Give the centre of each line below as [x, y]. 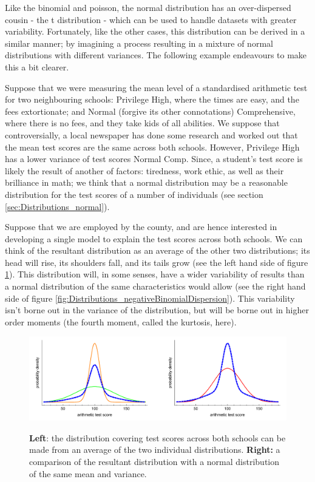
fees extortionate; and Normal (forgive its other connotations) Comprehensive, [150, 111]
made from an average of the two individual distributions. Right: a [155, 450]
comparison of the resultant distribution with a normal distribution [154, 462]
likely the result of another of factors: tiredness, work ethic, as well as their [144, 170]
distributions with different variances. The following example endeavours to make [156, 55]
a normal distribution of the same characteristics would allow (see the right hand [155, 286]
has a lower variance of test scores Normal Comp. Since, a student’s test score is [154, 159]
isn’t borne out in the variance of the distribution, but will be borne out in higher [157, 310]
